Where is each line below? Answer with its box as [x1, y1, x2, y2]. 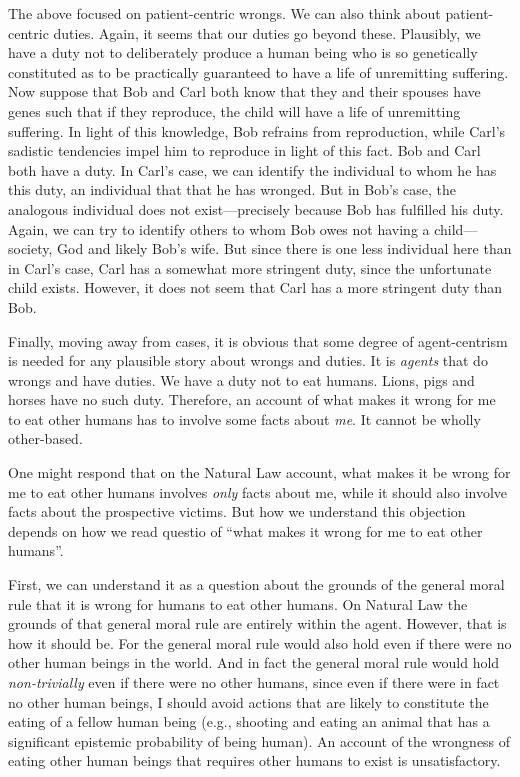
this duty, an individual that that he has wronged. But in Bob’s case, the [8, 179, 456, 200]
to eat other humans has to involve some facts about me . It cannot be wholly [8, 408, 481, 429]
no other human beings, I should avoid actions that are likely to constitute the [8, 691, 489, 712]
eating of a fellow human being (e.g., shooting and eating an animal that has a [8, 711, 490, 732]
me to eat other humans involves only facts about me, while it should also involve [8, 481, 508, 502]
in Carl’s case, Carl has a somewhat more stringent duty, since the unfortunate [8, 257, 492, 278]
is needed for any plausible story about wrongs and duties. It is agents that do [8, 350, 488, 371]
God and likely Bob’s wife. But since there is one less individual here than [57, 238, 512, 259]
